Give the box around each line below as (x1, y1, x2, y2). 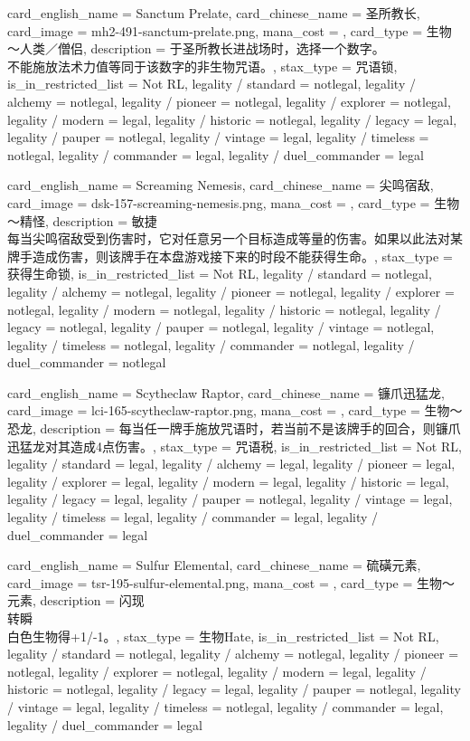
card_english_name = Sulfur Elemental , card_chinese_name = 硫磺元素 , (7, 556, 421, 575)
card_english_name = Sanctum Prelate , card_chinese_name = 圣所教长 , (7, 4, 420, 22)
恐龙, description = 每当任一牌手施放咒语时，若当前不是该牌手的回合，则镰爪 (7, 419, 461, 438)
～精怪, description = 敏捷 (7, 211, 157, 230)
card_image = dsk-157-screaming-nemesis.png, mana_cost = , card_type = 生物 (7, 193, 460, 212)
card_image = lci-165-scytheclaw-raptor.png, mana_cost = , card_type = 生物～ (7, 401, 463, 420)
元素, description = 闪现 (7, 591, 145, 610)
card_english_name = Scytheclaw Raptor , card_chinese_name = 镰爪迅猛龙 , (7, 383, 445, 402)
